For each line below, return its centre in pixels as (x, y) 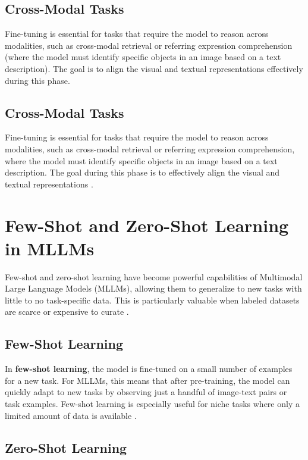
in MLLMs (50, 248)
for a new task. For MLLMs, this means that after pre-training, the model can (147, 380)
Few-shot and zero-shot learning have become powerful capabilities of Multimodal (154, 276)
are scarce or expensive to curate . (67, 312)
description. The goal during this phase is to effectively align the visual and (142, 172)
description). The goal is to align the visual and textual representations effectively (154, 68)
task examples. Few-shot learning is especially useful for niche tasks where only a (152, 404)
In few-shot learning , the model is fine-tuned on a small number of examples (149, 369)
